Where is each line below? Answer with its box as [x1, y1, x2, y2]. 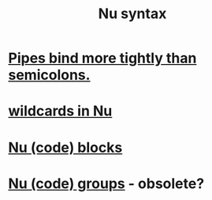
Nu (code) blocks [8, 138, 123, 157]
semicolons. [8, 66, 91, 84]
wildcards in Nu [8, 102, 113, 120]
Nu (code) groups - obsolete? [8, 175, 205, 192]
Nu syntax [98, 5, 167, 23]
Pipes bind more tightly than [8, 49, 197, 67]
